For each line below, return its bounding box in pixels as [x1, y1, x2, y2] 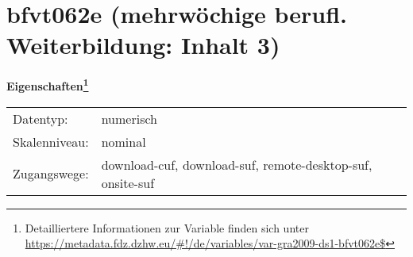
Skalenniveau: [13, 132, 89, 151]
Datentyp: [13, 109, 68, 128]
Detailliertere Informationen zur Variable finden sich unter [25, 219, 309, 236]
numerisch [101, 109, 157, 128]
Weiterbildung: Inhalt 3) [6, 29, 280, 61]
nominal [101, 132, 146, 151]
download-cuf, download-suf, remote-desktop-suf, [101, 155, 372, 174]
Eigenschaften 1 [6, 75, 89, 94]
